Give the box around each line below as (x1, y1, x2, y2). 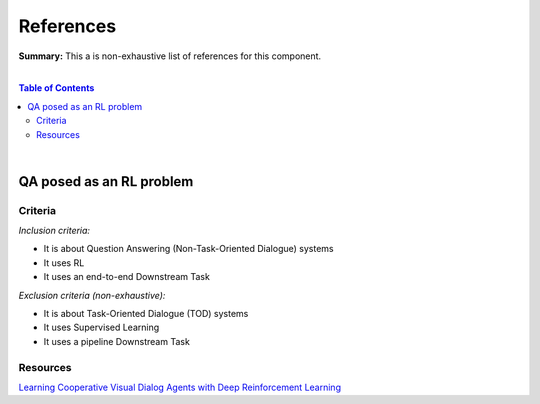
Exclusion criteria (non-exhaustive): (18, 289, 166, 301)
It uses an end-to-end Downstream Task (43, 271, 210, 283)
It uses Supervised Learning (43, 321, 160, 334)
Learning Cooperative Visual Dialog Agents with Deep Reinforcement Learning (18, 381, 342, 393)
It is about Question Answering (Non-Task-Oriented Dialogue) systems (43, 243, 334, 255)
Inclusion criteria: (18, 225, 90, 237)
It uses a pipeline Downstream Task (43, 335, 190, 347)
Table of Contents (18, 82, 95, 94)
